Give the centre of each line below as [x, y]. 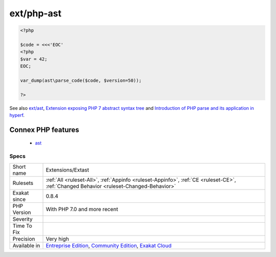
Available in [26, 245]
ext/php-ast [35, 13]
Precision [24, 239]
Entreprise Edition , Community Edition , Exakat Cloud [109, 245]
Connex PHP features [44, 130]
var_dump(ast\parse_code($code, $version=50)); [81, 80]
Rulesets [23, 183]
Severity [22, 219]
